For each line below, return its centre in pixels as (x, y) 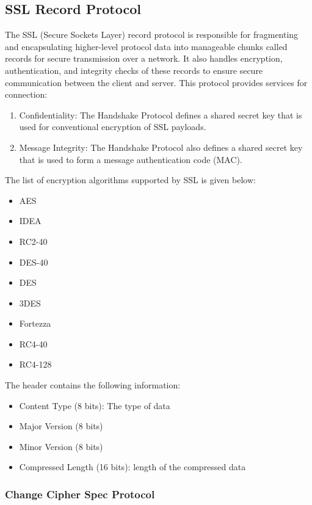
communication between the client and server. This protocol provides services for (156, 82)
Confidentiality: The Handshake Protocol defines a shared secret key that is (161, 114)
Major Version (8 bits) (61, 426)
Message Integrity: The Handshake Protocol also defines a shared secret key (161, 147)
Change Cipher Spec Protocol (80, 494)
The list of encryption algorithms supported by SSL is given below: (130, 180)
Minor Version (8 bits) (61, 446)
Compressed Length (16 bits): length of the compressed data (132, 467)
